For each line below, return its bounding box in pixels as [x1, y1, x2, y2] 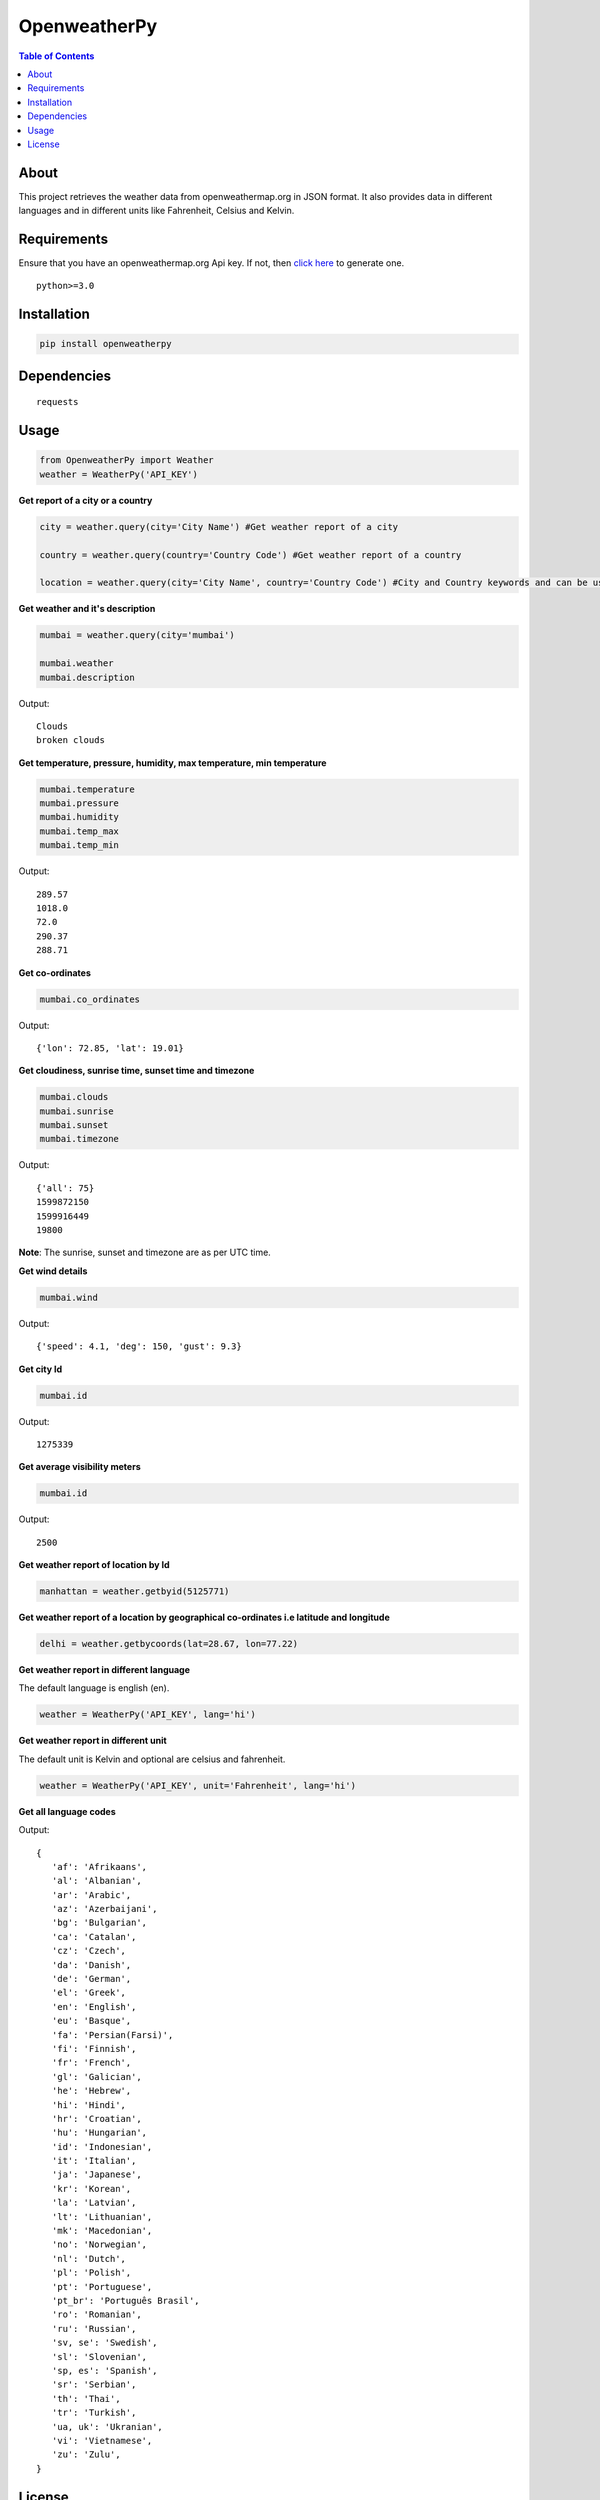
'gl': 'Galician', [51, 2071, 142, 2082]
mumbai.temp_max [39, 825, 120, 837]
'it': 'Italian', [51, 2155, 137, 2167]
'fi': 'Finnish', [51, 2043, 137, 2054]
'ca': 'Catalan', [51, 1931, 137, 1942]
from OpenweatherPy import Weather [39, 455, 214, 466]
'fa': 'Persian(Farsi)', [51, 2029, 174, 2040]
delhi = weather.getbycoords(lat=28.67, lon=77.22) [39, 1638, 299, 1650]
